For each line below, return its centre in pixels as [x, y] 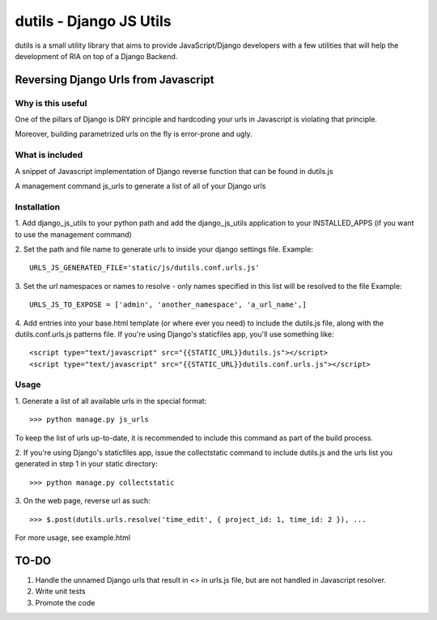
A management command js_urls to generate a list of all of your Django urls [140, 186]
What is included [49, 155]
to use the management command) [74, 234]
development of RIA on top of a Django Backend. [96, 56]
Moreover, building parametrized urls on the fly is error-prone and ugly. [134, 134]
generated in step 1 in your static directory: [86, 464]
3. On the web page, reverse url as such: [83, 501]
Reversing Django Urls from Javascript [115, 80]
